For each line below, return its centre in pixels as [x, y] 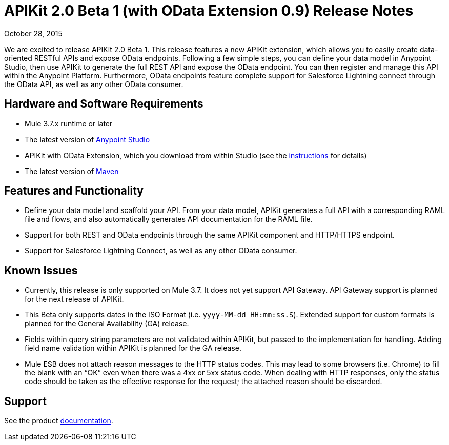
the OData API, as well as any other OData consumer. [94, 84]
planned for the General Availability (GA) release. [107, 324]
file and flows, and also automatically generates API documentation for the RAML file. [169, 219]
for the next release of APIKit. [74, 299]
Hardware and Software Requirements [104, 104]
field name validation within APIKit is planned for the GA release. [133, 348]
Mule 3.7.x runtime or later [69, 123]
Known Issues [41, 270]
